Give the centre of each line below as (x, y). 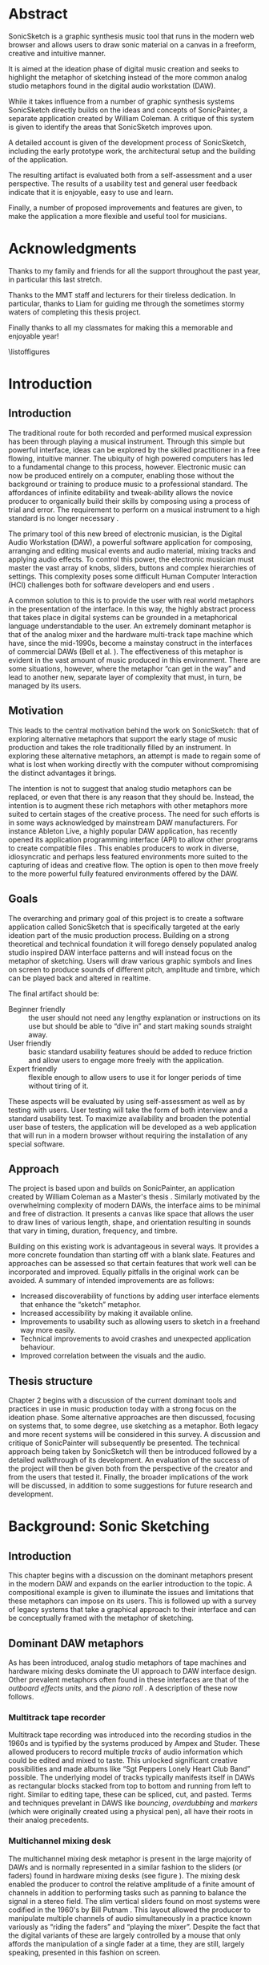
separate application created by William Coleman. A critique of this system (131, 118)
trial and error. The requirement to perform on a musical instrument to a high (134, 510)
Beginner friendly (37, 1009)
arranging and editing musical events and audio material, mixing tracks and (132, 550)
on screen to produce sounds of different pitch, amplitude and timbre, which (134, 969)
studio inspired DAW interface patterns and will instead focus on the (120, 952)
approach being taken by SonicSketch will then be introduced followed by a (133, 1451)
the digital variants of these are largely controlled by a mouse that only (125, 1935)
